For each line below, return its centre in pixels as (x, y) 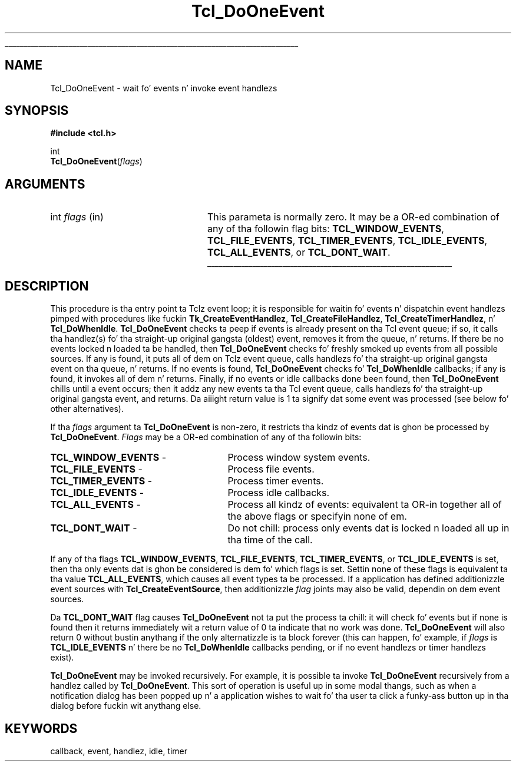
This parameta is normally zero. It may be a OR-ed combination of (353, 217)
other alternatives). (87, 409)
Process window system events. (299, 458)
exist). (62, 658)
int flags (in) (77, 217)
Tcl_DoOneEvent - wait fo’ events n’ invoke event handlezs (164, 88)
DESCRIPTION (47, 286)
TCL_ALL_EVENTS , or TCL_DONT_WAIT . (299, 252)
